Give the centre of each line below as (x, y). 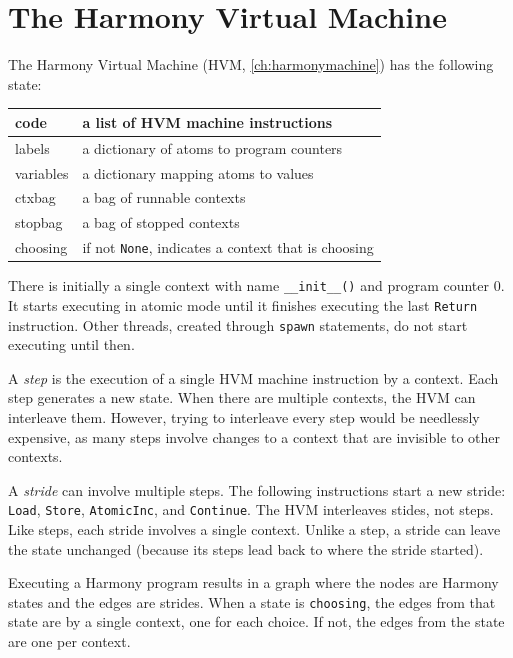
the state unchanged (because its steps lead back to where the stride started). (246, 548)
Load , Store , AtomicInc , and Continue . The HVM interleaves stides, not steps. (251, 509)
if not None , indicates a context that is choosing (228, 247)
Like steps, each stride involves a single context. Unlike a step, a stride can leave (254, 528)
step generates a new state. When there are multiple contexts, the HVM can (242, 397)
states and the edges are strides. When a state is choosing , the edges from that (252, 601)
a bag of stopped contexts (161, 222)
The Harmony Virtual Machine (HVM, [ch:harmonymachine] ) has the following (251, 64)
